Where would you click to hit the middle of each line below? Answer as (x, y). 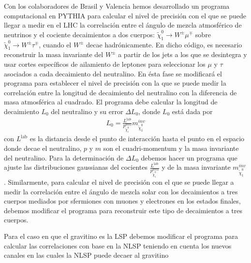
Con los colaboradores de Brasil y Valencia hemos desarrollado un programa (117, 6)
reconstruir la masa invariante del (54, 54)
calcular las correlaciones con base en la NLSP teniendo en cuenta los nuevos (118, 245)
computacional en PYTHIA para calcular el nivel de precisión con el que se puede (125, 15)
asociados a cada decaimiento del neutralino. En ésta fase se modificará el (113, 73)
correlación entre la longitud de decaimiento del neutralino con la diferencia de (120, 92)
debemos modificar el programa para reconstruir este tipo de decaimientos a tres (123, 210)
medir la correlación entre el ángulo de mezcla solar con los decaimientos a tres (121, 191)
